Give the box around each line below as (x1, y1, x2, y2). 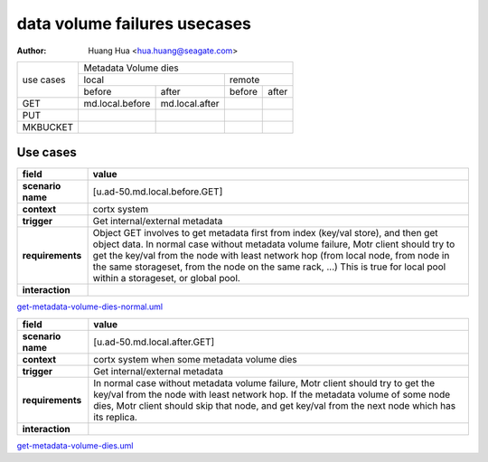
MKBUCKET (22, 120, 74, 133)
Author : (16, 45, 47, 56)
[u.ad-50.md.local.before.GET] (92, 185, 223, 198)
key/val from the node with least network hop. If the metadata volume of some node (93, 388, 451, 401)
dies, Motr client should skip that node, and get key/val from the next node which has (93, 399, 456, 411)
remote (229, 73, 260, 86)
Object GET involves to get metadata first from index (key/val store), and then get (92, 227, 438, 240)
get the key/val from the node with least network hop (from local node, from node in (92, 250, 450, 262)
